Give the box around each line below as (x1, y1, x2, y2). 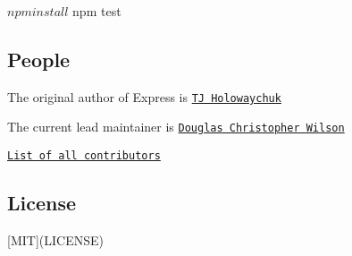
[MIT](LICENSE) (7, 230, 104, 249)
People (7, 45, 71, 73)
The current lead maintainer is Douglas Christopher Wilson (7, 117, 345, 136)
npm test (72, 2, 122, 20)
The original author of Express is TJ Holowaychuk (7, 87, 281, 106)
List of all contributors (7, 149, 161, 163)
